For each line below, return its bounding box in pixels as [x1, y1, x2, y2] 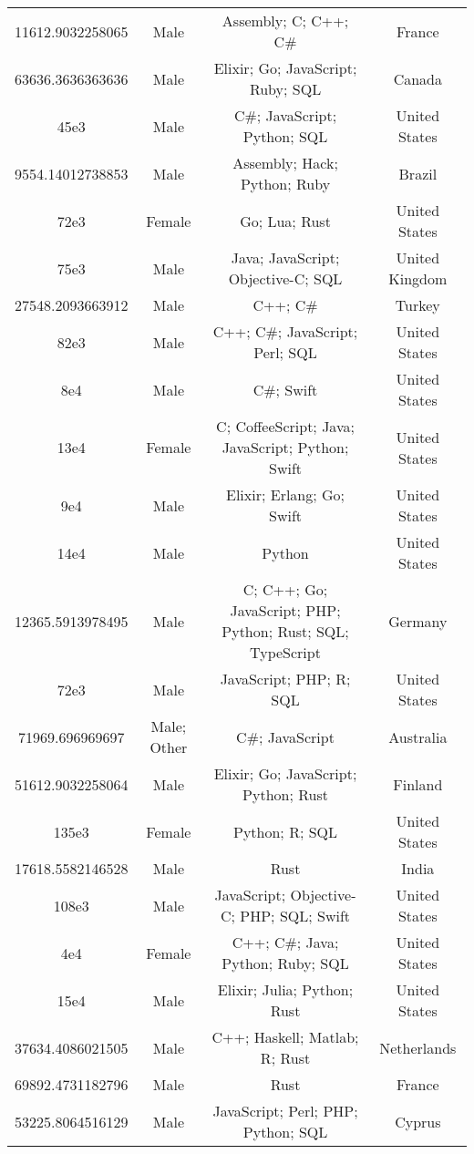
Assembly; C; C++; [222, 10, 349, 31]
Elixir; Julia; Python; [217, 979, 354, 1000]
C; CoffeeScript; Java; [216, 416, 355, 437]
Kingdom [388, 268, 448, 289]
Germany [388, 610, 448, 632]
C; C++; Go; [242, 579, 328, 600]
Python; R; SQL [233, 820, 338, 842]
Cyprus [395, 1110, 441, 1132]
